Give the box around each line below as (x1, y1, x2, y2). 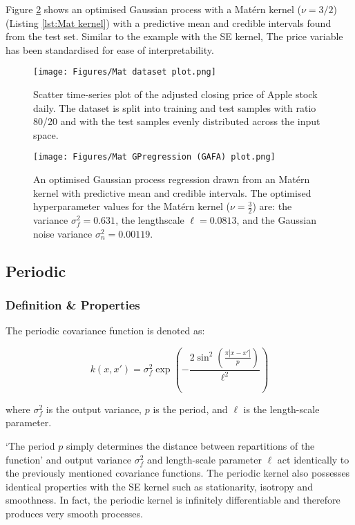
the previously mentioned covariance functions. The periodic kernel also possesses (6, 466, 350, 480)
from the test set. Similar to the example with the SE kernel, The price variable (6, 29, 343, 44)
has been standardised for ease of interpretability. (6, 42, 214, 57)
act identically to (277, 452, 349, 466)
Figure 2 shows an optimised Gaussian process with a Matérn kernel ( (6, 2, 301, 16)
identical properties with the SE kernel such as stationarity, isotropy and (6, 479, 313, 493)
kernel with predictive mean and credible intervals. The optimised (33, 185, 311, 200)
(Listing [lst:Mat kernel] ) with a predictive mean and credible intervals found (6, 15, 332, 30)
